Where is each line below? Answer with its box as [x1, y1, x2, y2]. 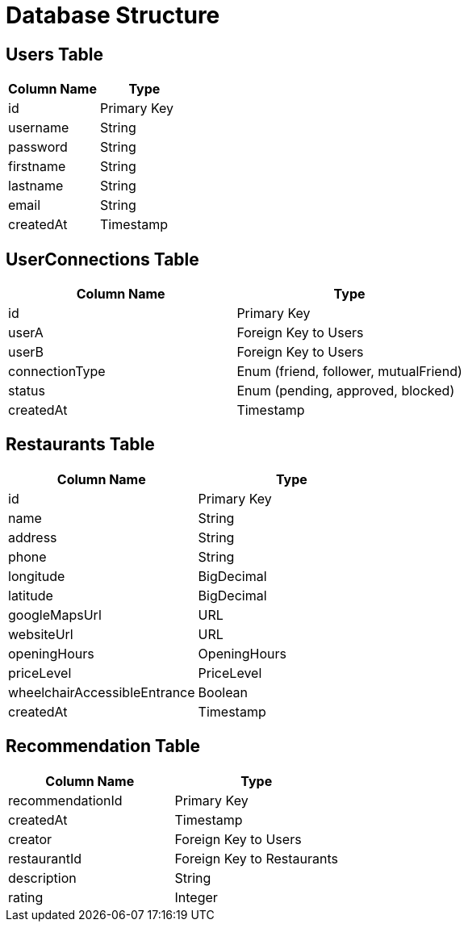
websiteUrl [8, 625, 73, 642]
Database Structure [6, 2, 220, 29]
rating [8, 888, 44, 905]
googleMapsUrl [8, 606, 102, 623]
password [8, 139, 68, 156]
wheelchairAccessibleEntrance [8, 683, 195, 700]
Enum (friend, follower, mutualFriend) [236, 363, 462, 380]
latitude [8, 587, 53, 604]
